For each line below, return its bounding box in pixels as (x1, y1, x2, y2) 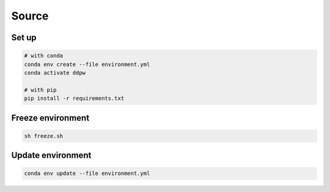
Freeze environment (11, 113, 90, 123)
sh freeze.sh (24, 132, 64, 140)
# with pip (24, 86, 57, 93)
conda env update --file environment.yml (24, 170, 150, 177)
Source (11, 9, 49, 23)
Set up (11, 32, 37, 43)
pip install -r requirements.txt (24, 95, 125, 102)
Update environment (11, 150, 92, 161)
